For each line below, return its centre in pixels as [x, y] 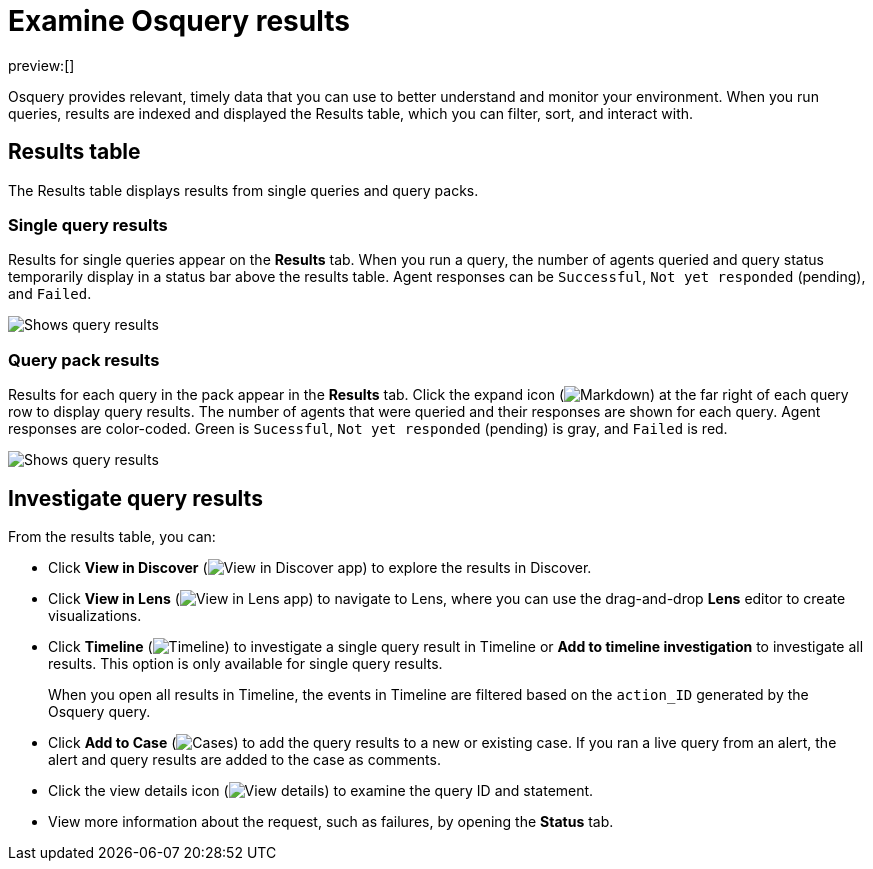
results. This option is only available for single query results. [245, 663]
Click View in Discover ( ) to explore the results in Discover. [320, 567]
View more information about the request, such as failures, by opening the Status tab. [331, 821]
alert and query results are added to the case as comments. [244, 759]
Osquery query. [99, 711]
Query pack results [84, 359]
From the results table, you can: [112, 536]
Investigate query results [135, 498]
